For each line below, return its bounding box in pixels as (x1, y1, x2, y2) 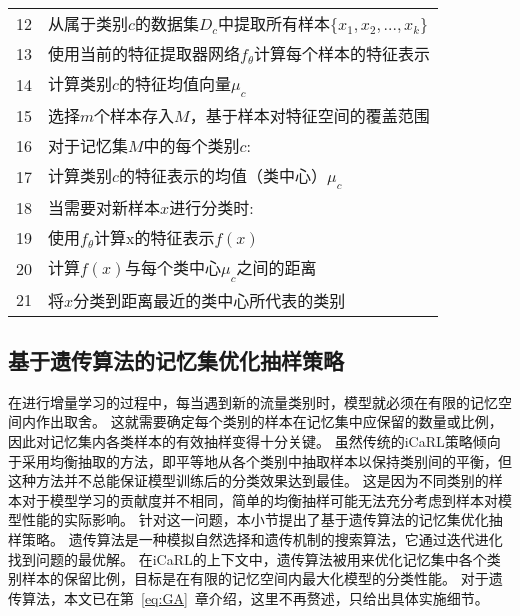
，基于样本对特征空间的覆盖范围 (189, 104, 430, 128)
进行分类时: (169, 196, 254, 220)
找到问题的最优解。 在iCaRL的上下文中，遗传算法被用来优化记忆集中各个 (8, 548, 487, 569)
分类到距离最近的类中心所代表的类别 (73, 288, 346, 312)
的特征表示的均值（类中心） (118, 164, 327, 188)
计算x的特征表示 (94, 226, 215, 250)
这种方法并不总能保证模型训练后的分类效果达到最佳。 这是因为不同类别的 (8, 470, 489, 491)
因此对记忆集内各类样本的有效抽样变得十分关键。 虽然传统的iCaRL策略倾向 (8, 430, 501, 451)
